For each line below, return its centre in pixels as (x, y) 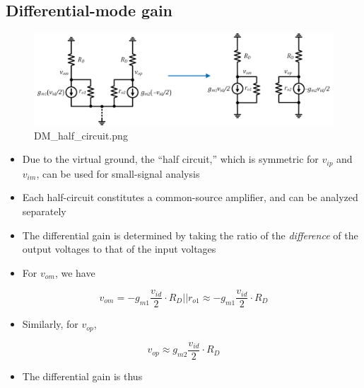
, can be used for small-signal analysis (118, 173)
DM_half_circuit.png (81, 135)
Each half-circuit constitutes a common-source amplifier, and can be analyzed (190, 197)
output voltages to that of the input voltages (119, 249)
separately (44, 211)
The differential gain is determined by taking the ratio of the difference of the (190, 235)
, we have (75, 272)
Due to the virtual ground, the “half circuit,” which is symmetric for (170, 159)
